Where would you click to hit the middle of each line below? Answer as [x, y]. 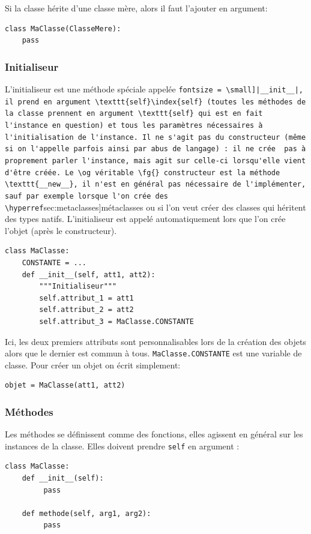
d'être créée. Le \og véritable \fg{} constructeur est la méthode [143, 172]
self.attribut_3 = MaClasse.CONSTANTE [116, 321]
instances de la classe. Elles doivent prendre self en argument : [122, 445]
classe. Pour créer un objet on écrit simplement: [93, 364]
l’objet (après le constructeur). [61, 230]
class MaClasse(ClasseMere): [63, 28]
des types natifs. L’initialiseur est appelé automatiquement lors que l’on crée [145, 219]
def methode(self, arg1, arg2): [86, 513]
